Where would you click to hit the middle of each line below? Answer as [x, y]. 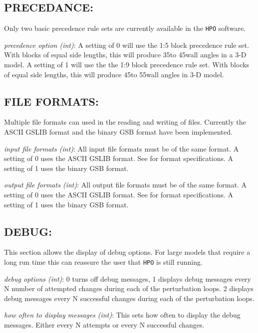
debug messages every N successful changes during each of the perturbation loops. [129, 298]
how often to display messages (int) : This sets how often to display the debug [122, 315]
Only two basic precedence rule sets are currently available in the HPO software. [125, 28]
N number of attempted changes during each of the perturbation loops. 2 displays [129, 288]
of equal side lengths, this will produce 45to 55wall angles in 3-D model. [114, 74]
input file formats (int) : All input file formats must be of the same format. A [122, 148]
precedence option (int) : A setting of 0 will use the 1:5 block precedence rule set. [127, 45]
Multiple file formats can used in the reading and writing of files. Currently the [125, 122]
